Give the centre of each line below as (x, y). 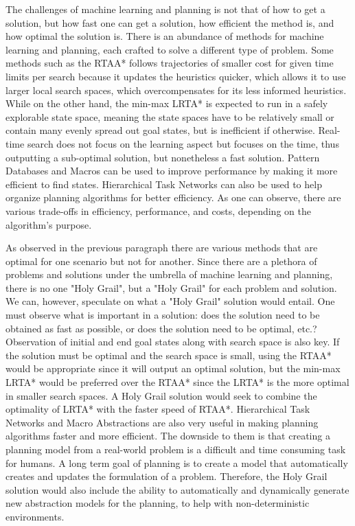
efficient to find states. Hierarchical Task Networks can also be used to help (164, 184)
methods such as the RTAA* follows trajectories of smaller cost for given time (170, 63)
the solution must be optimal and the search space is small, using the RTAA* (169, 355)
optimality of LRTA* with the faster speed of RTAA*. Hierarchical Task (158, 409)
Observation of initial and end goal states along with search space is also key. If (173, 342)
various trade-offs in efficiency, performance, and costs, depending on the (158, 210)
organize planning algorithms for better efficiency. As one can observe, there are (173, 197)
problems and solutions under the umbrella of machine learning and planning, (169, 274)
